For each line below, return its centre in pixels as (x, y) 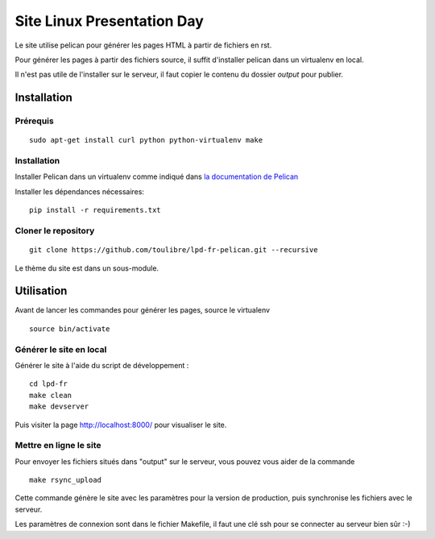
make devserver (59, 406)
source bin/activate (70, 329)
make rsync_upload (66, 480)
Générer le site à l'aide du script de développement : (102, 365)
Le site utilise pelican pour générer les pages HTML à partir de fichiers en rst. (143, 45)
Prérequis (34, 121)
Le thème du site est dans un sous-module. (87, 268)
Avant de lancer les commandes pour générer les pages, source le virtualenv (142, 310)
